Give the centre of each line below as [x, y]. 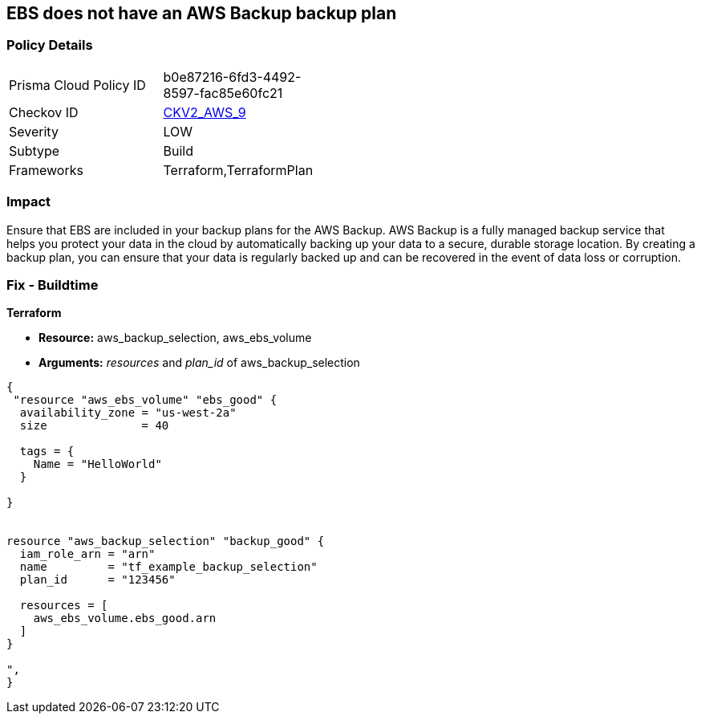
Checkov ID [44, 112]
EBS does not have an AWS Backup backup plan [202, 13]
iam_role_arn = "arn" [87, 554]
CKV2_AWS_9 [205, 112]
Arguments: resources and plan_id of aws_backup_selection [199, 363]
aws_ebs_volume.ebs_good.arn [125, 618]
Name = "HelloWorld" [97, 464]
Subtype [34, 151]
